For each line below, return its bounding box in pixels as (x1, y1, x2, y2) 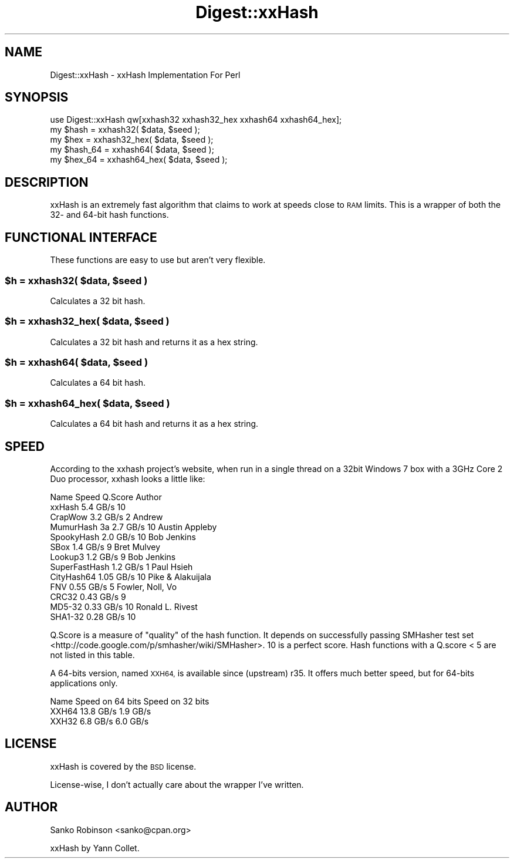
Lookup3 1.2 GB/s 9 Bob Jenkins (50, 551, 176, 562)
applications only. (50, 677, 118, 688)
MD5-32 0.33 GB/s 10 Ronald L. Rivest (50, 601, 198, 612)
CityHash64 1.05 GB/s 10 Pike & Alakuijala (50, 571, 211, 582)
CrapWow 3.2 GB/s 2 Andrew (50, 511, 163, 522)
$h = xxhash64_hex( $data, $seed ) (5, 397, 170, 409)
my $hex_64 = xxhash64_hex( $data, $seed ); (50, 154, 228, 165)
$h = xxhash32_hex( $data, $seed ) (5, 315, 170, 328)
